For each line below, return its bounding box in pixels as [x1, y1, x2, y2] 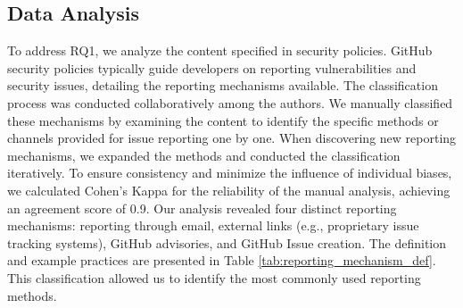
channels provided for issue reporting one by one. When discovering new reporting [7, 129, 457, 147]
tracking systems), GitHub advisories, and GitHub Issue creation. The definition [7, 233, 447, 252]
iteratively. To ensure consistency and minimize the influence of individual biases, [7, 163, 452, 182]
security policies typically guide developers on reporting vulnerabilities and [7, 58, 417, 77]
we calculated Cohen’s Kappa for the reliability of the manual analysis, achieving [7, 180, 451, 199]
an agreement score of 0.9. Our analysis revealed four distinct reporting [7, 198, 397, 217]
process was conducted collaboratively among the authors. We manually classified [7, 93, 453, 112]
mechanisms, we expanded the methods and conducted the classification [7, 146, 401, 164]
